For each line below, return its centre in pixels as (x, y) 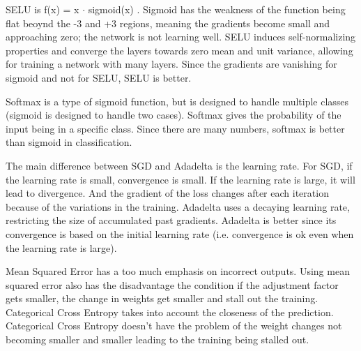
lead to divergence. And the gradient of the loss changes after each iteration (167, 193)
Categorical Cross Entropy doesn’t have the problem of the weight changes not (174, 326)
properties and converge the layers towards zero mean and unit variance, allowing (179, 50)
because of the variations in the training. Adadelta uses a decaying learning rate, (178, 206)
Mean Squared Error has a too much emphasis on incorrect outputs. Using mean (178, 271)
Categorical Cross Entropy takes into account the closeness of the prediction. (170, 312)
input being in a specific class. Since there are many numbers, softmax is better (175, 128)
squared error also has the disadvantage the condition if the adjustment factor (172, 284)
